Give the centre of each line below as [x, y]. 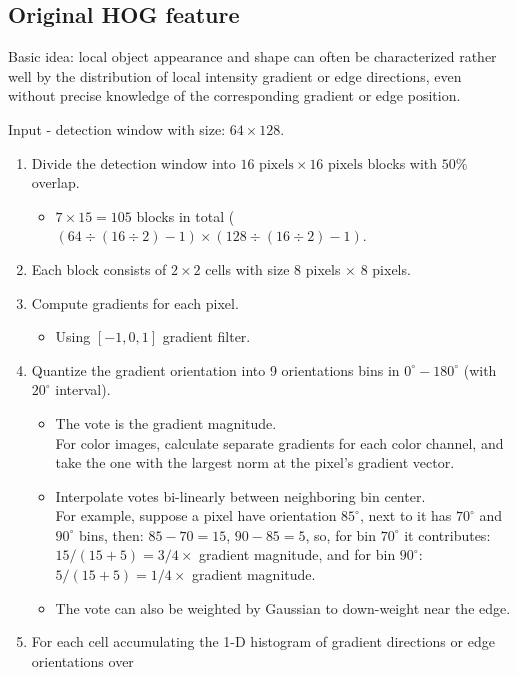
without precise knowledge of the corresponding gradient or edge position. [234, 95]
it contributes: [447, 534]
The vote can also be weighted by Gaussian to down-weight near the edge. [283, 607]
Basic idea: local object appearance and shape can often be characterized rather [252, 56]
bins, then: [111, 534]
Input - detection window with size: [117, 128]
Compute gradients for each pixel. [135, 302]
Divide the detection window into [133, 162]
